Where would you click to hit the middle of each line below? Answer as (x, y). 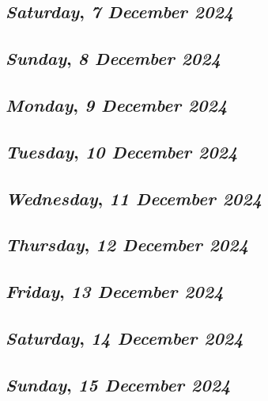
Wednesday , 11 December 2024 (134, 198)
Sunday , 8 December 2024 (113, 58)
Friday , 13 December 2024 (115, 291)
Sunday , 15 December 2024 (118, 384)
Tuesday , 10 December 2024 (122, 151)
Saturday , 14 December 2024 (125, 337)
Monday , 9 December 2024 (117, 104)
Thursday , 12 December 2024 (127, 244)
